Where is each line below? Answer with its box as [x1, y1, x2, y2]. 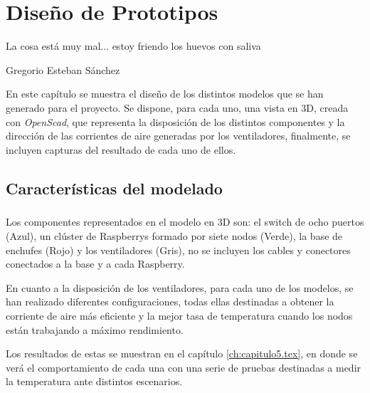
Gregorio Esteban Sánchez [6, 62, 120, 77]
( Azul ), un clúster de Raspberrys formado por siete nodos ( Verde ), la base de [6, 229, 343, 243]
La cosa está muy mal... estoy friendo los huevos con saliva [6, 38, 261, 53]
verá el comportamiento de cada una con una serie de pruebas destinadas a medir [6, 360, 361, 374]
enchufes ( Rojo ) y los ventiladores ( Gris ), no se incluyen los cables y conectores [6, 242, 351, 257]
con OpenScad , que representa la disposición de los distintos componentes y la [6, 114, 345, 129]
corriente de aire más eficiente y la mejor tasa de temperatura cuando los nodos [6, 308, 353, 323]
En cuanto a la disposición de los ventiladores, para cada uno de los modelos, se [6, 280, 354, 295]
